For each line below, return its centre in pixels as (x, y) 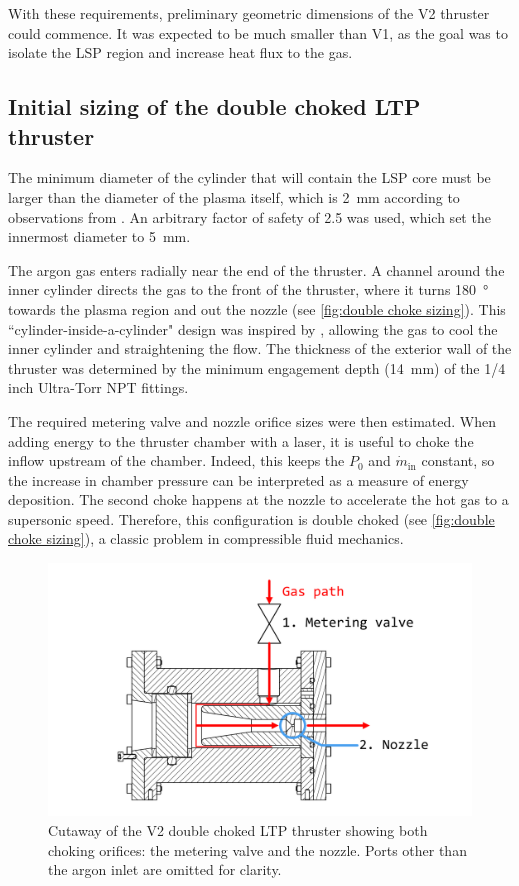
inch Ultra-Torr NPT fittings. (98, 387)
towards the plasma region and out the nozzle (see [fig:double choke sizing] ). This (257, 308)
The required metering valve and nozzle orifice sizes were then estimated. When (252, 420)
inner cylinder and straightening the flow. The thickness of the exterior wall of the (260, 348)
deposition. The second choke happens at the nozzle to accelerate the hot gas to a (258, 499)
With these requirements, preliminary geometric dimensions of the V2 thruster (249, 13)
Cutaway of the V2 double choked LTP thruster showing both (238, 830)
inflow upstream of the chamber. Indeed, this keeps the (176, 460)
